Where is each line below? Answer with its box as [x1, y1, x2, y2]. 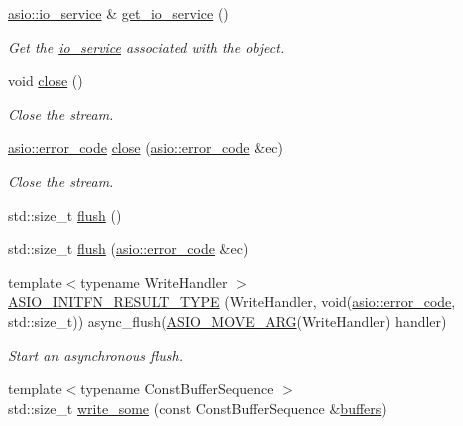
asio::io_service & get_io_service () [8, 3, 229, 23]
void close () [8, 70, 83, 91]
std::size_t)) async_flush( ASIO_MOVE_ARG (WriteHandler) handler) [8, 310, 447, 331]
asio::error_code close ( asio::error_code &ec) [8, 137, 284, 158]
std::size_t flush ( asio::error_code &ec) [8, 238, 249, 259]
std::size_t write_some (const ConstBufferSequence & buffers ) [8, 397, 387, 418]
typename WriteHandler [80, 271, 228, 292]
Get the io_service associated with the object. [8, 36, 285, 57]
